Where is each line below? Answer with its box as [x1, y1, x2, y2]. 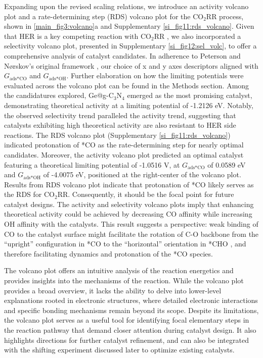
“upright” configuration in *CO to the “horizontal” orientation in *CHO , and [4, 238, 246, 249]
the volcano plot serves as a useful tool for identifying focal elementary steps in [4, 315, 249, 325]
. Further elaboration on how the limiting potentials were [66, 70, 244, 81]
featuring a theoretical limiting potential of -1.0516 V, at [4, 159, 180, 170]
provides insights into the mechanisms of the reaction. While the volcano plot [4, 275, 244, 286]
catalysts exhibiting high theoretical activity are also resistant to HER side [4, 120, 236, 130]
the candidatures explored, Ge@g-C [4, 90, 114, 100]
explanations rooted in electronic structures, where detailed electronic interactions [4, 295, 258, 305]
